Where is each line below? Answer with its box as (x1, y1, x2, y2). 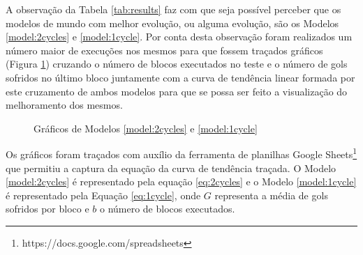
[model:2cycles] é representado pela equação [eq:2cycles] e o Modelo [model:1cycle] (6, 174, 357, 189)
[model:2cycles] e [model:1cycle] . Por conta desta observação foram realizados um (6, 29, 353, 44)
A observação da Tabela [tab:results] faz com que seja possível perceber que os (6, 2, 341, 16)
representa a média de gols (214, 187, 328, 202)
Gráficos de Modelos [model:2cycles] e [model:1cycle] (34, 121, 258, 135)
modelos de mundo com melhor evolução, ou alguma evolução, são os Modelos (6, 15, 339, 30)
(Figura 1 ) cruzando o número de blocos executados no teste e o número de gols (6, 56, 348, 71)
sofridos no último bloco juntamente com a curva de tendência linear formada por (6, 70, 355, 84)
